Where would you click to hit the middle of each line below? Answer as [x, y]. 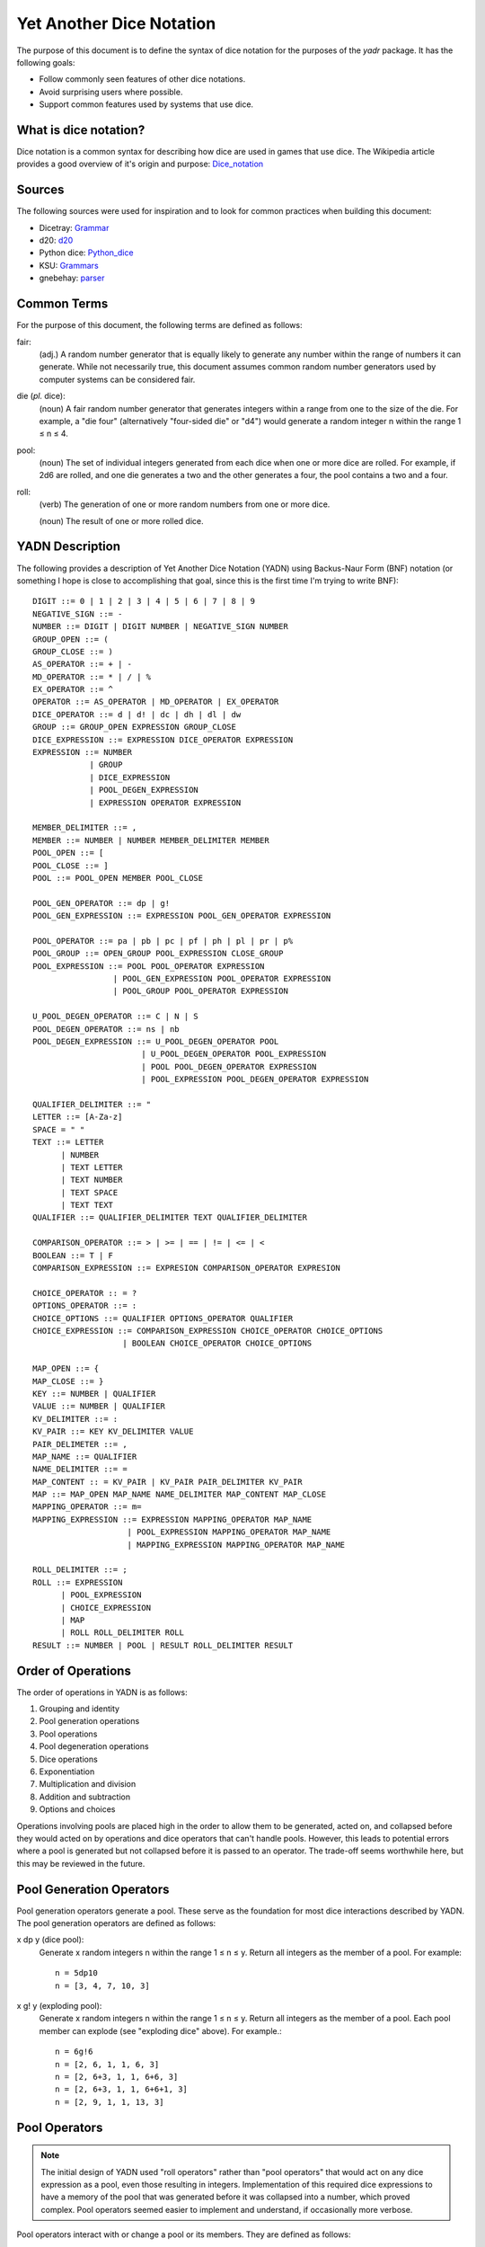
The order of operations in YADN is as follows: [102, 1692]
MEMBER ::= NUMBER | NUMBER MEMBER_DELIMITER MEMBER [151, 840]
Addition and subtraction [84, 1797]
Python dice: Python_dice [86, 253]
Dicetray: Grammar [74, 227]
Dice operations [68, 1759]
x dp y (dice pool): [50, 1940]
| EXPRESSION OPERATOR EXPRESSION [165, 803]
